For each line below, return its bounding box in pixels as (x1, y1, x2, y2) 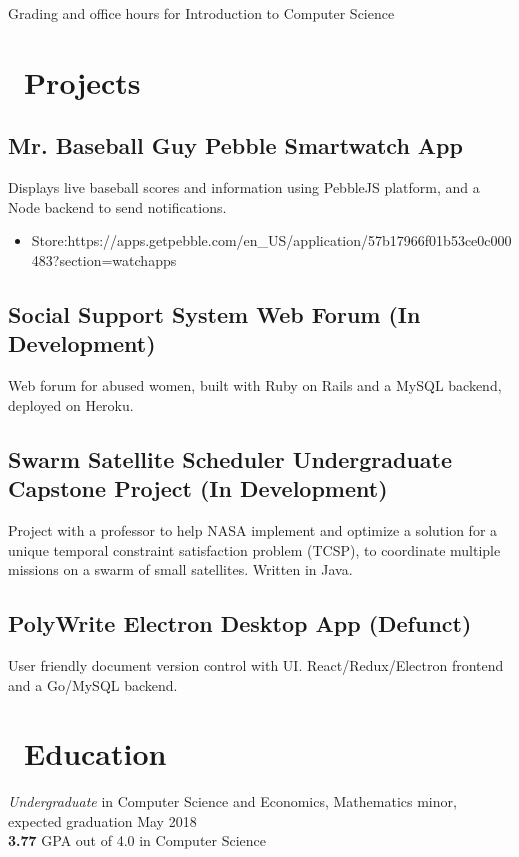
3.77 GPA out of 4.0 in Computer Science (8, 830, 267, 851)
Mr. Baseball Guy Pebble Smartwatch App (8, 130, 463, 161)
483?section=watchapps (31, 249, 177, 270)
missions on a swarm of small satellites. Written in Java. (8, 559, 353, 580)
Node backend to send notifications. (8, 196, 227, 217)
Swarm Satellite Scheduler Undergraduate (8, 443, 453, 474)
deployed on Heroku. (8, 394, 134, 415)
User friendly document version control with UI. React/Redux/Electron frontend (8, 654, 504, 675)
